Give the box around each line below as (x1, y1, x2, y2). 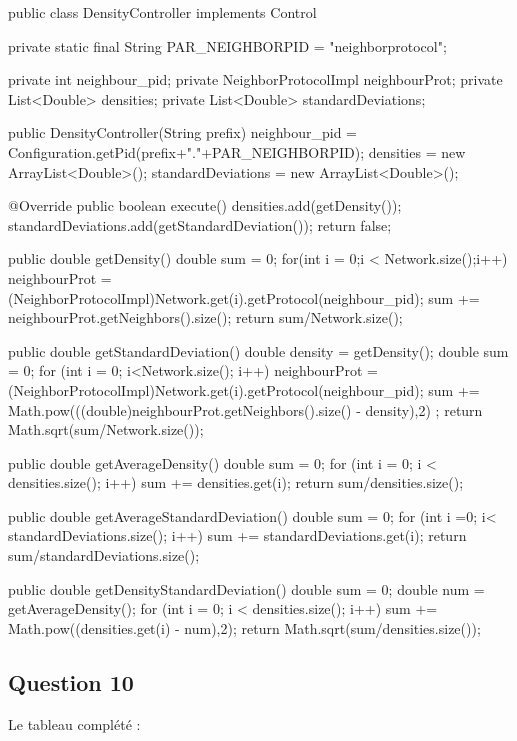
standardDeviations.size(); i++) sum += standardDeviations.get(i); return (8, 525, 467, 546)
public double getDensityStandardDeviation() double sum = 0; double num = (8, 578, 485, 599)
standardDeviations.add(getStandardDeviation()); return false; (8, 214, 392, 235)
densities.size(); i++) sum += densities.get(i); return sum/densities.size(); (8, 472, 464, 493)
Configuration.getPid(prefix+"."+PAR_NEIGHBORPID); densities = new (8, 141, 466, 162)
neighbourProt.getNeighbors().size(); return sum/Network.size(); (8, 307, 403, 328)
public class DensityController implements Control (8, 2, 317, 22)
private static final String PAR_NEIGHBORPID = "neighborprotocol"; (8, 35, 447, 56)
